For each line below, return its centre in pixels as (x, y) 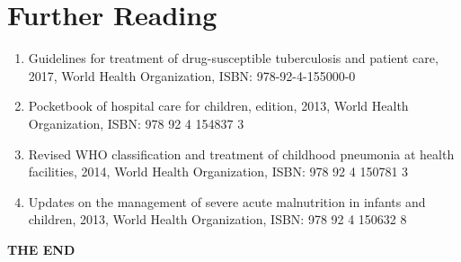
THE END (41, 249)
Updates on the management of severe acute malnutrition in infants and (227, 201)
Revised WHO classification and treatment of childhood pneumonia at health (241, 154)
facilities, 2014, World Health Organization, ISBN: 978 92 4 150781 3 (218, 172)
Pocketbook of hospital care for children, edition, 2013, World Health (218, 106)
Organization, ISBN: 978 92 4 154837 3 (136, 123)
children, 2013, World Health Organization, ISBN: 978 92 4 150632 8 (217, 219)
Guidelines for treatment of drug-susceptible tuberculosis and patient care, (233, 58)
